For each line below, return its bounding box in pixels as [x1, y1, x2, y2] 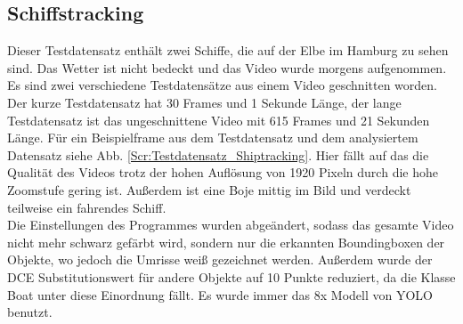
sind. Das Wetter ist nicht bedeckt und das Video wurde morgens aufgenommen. [7, 58, 447, 77]
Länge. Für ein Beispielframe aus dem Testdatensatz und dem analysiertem [7, 128, 418, 147]
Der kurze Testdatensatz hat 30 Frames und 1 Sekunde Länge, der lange [7, 93, 402, 111]
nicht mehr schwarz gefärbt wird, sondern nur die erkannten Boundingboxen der [7, 232, 445, 251]
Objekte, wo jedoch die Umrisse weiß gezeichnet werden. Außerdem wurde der [7, 250, 433, 269]
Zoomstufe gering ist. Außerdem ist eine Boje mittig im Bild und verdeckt [7, 180, 411, 198]
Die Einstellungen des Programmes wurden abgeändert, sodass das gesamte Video [7, 215, 454, 234]
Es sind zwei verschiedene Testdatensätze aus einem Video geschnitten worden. [7, 76, 437, 94]
